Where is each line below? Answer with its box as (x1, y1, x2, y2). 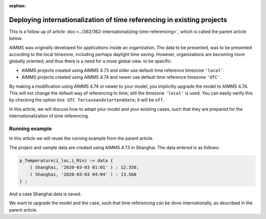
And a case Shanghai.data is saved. (9, 191, 82, 197)
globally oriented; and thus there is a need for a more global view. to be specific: (9, 58, 172, 64)
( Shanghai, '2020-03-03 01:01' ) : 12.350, (30, 165, 139, 170)
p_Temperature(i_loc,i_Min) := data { (19, 157, 113, 163)
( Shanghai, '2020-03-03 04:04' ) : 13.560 (30, 171, 136, 177)
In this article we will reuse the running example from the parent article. (9, 135, 154, 141)
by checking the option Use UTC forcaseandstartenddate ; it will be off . (9, 97, 165, 103)
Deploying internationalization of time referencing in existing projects (9, 15, 228, 24)
